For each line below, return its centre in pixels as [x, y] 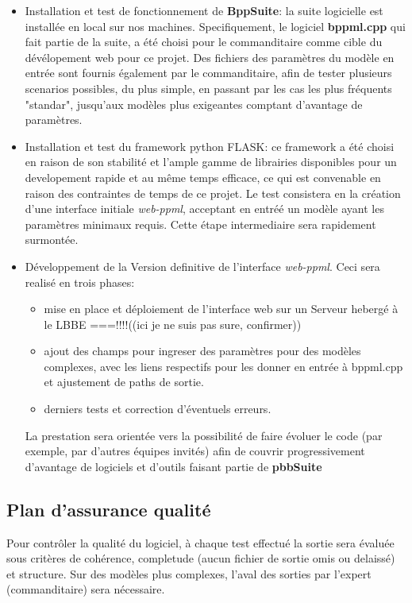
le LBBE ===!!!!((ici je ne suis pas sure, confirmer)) [173, 324]
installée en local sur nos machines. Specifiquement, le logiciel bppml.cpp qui [215, 26]
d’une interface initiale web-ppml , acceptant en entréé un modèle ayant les [204, 209]
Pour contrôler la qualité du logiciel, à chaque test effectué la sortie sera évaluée [200, 542]
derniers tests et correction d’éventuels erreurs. [158, 409]
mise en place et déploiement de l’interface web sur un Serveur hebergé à [221, 309]
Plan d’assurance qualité [109, 509]
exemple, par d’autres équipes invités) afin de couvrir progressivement [195, 451]
